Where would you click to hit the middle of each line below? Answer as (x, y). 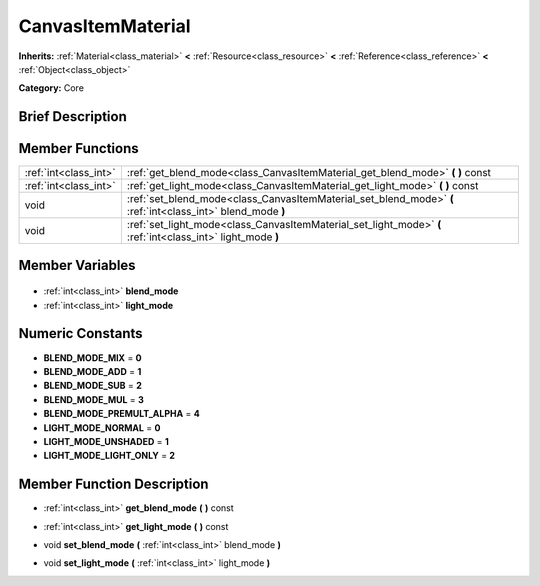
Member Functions (78, 148)
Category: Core (51, 88)
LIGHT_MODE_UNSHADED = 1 (106, 441)
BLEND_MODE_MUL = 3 (94, 399)
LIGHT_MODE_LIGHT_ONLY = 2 (109, 456)
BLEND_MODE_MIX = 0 (92, 357)
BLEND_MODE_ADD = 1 (92, 371)
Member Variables (77, 265)
